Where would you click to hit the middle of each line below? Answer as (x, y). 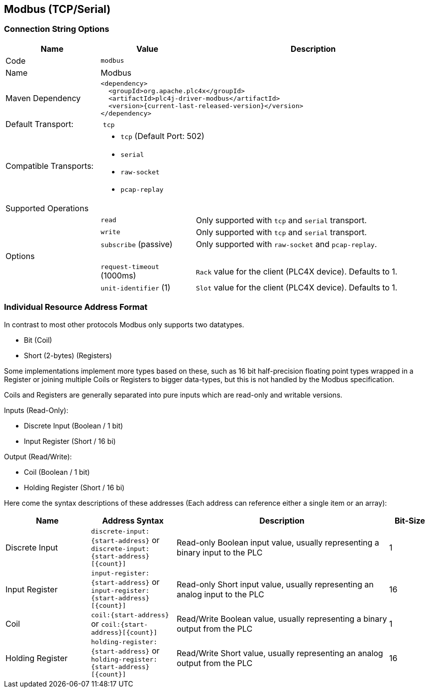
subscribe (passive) (137, 244)
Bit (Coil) (38, 340)
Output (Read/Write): (38, 456)
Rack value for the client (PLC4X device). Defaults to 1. (297, 272)
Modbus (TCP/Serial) (57, 9)
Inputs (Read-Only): (36, 410)
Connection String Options (57, 29)
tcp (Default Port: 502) (162, 136)
